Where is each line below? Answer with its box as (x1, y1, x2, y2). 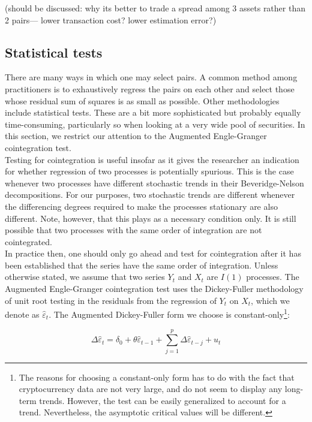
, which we (251, 294, 290, 306)
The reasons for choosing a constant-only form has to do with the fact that (19, 370, 295, 383)
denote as (5, 308, 40, 320)
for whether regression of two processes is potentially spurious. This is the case (5, 165, 294, 177)
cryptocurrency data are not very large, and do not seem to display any (19, 382, 283, 395)
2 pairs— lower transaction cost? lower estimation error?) (5, 13, 217, 26)
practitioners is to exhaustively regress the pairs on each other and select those (5, 82, 295, 95)
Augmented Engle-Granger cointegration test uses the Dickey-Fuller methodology (5, 282, 304, 295)
